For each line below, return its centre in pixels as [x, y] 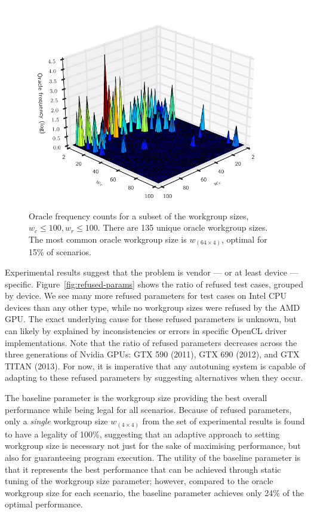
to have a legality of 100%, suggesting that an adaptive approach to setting [142, 434]
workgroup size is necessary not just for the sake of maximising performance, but [153, 446]
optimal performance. [44, 504]
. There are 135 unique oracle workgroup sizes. [183, 227]
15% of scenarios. [60, 252]
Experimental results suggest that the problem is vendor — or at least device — [152, 272]
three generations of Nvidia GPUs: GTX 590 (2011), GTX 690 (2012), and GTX [152, 354]
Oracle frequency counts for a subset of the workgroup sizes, [139, 215]
